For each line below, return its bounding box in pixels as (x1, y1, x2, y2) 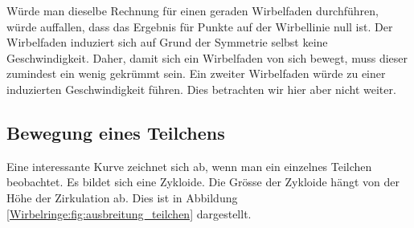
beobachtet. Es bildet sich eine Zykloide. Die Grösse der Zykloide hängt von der (6, 173, 400, 190)
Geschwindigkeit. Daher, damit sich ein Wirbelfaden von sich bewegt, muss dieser (6, 49, 408, 66)
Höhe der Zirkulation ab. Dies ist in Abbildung (6, 189, 238, 206)
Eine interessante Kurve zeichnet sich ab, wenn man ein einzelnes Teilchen (6, 157, 372, 174)
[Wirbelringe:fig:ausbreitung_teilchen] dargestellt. (6, 205, 252, 222)
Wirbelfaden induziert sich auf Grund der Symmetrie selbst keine (6, 34, 328, 51)
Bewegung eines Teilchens (6, 120, 225, 145)
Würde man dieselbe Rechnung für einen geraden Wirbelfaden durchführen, (6, 2, 379, 18)
